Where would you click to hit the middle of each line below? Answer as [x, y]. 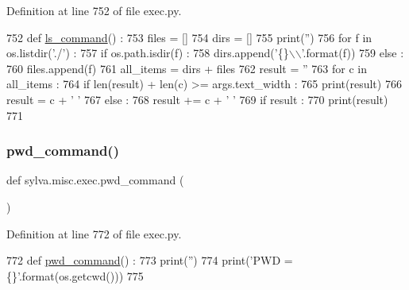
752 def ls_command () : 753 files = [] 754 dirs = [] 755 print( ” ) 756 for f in [189, 37]
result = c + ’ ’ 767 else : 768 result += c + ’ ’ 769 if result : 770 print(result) [197, 99]
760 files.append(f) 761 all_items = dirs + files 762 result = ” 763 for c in [187, 68]
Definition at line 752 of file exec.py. [94, 10]
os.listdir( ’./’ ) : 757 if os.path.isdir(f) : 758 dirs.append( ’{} [148, 53]
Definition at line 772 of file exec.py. [94, 233]
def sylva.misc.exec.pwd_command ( [95, 180]
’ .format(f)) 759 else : [353, 53]
